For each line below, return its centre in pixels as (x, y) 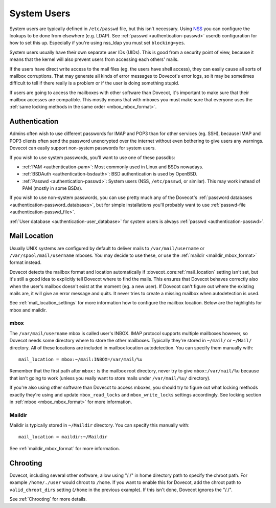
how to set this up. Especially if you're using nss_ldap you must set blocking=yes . (97, 43)
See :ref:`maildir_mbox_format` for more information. (65, 448)
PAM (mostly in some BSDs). (52, 188)
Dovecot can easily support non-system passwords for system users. (83, 148)
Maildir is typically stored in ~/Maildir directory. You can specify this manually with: (99, 425)
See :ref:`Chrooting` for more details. (48, 499)
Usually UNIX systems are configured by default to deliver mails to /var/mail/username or (107, 248)
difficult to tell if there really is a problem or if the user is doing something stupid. (95, 83)
